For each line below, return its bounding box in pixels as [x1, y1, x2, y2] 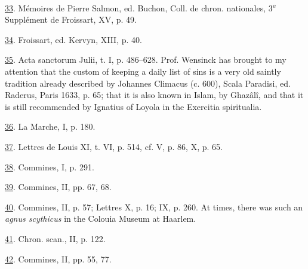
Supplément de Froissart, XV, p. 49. [5, 13, 137, 26]
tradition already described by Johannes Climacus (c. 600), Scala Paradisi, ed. [5, 77, 291, 89]
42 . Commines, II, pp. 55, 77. [5, 252, 112, 265]
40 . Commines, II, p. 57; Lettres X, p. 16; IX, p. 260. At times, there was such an [5, 200, 303, 213]
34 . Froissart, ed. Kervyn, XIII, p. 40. [5, 33, 142, 45]
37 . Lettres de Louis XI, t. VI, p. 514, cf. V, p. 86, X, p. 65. [5, 140, 223, 152]
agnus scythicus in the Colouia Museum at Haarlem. [5, 212, 196, 225]
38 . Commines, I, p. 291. [5, 160, 94, 173]
